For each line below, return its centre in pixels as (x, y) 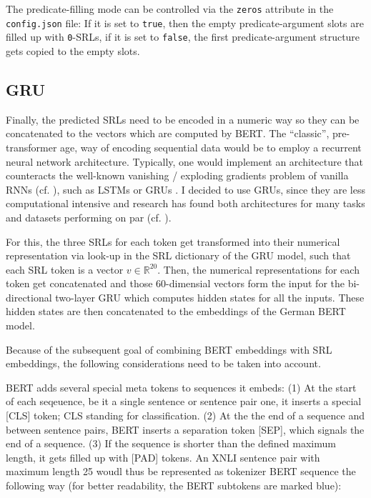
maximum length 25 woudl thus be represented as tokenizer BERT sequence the (181, 471)
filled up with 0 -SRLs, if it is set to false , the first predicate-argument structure (183, 37)
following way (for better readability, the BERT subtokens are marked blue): (174, 485)
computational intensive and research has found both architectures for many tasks (185, 203)
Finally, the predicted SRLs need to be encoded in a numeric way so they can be (183, 119)
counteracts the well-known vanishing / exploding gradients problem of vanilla (177, 175)
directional (29, 297)
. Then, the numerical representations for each (258, 269)
